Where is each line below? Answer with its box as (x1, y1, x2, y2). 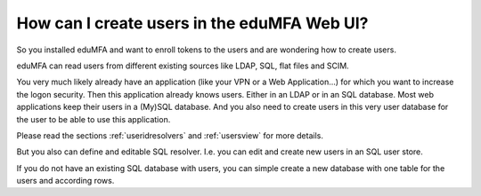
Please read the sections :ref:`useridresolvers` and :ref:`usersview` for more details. (16, 129, 324, 141)
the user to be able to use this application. (16, 114, 171, 124)
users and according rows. (16, 176, 115, 186)
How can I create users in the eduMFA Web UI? (16, 13, 369, 33)
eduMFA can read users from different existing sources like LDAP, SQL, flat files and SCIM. (16, 60, 349, 71)
